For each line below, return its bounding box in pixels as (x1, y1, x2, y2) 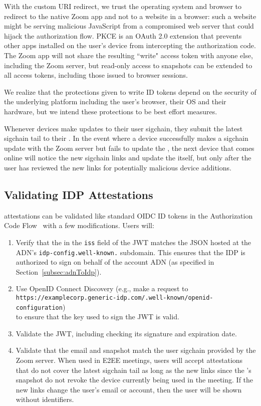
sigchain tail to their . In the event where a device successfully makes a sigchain (4, 133, 248, 143)
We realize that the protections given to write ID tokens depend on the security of (4, 86, 256, 97)
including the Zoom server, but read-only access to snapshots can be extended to (4, 60, 252, 70)
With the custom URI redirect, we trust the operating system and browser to (4, 1, 242, 11)
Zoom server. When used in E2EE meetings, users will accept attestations (16, 355, 243, 365)
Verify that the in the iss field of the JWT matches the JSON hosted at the (16, 237, 251, 247)
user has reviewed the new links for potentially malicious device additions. (4, 162, 231, 172)
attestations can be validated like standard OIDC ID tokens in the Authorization (4, 210, 253, 221)
